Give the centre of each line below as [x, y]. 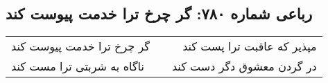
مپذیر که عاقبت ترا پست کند [250, 46]
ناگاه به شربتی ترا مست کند [78, 66]
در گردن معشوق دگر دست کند [244, 66]
